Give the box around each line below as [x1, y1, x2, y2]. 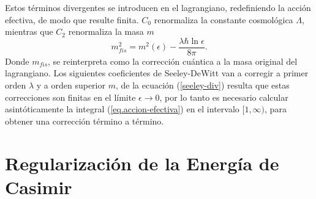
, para [265, 103, 287, 115]
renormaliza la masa [68, 25, 144, 38]
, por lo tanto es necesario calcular [159, 90, 288, 103]
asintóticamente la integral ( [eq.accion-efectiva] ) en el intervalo [5, 103, 239, 115]
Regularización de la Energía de [5, 150, 279, 175]
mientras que [5, 25, 53, 38]
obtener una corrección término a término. [5, 114, 164, 127]
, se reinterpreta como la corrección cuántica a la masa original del [48, 54, 298, 67]
